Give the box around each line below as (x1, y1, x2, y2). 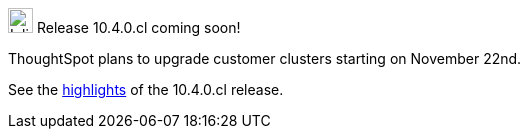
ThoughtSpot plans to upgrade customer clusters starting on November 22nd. (8, 50, 522, 67)
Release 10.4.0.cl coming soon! (36, 19, 241, 36)
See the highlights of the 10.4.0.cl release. (8, 81, 284, 98)
